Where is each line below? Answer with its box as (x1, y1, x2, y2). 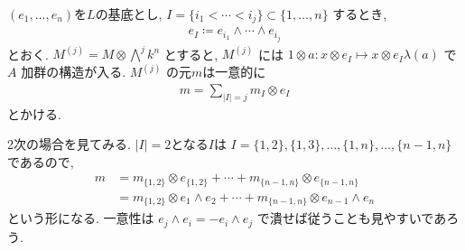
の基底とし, (95, 5, 163, 23)
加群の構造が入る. (21, 62, 126, 81)
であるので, (7, 152, 74, 171)
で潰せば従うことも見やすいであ (256, 209, 447, 228)
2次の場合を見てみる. (7, 135, 131, 153)
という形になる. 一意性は (7, 209, 154, 228)
